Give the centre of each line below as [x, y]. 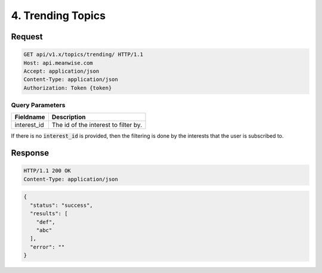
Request [27, 37]
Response [30, 153]
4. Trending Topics [58, 15]
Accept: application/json [61, 71]
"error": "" [47, 247]
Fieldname [30, 117]
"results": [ [49, 214]
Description [69, 117]
